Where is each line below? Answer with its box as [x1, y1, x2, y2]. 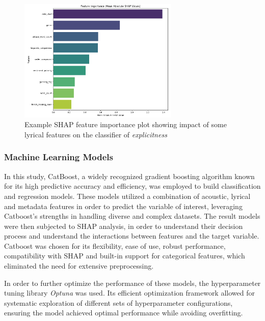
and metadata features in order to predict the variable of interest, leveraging [4, 200, 243, 211]
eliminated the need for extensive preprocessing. [4, 260, 154, 271]
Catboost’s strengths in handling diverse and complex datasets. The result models [4, 211, 260, 221]
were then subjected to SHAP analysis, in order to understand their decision [4, 220, 243, 231]
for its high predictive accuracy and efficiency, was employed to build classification [4, 181, 261, 191]
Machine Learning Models [4, 151, 114, 163]
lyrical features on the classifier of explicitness [24, 129, 167, 139]
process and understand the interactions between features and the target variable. [4, 230, 259, 241]
